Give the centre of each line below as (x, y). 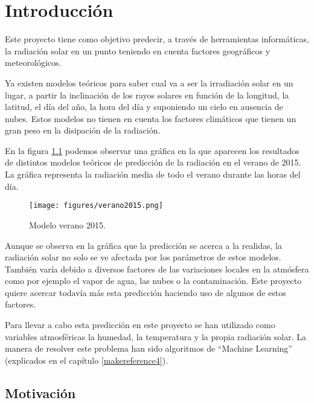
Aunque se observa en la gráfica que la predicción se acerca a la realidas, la (143, 245)
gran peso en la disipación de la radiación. (83, 130)
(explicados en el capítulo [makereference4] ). (87, 360)
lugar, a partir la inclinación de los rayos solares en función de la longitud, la (147, 95)
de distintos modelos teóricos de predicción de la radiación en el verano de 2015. (153, 162)
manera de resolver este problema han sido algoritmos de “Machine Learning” (149, 348)
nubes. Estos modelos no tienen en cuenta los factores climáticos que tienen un (151, 118)
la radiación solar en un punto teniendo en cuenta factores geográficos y (138, 50)
